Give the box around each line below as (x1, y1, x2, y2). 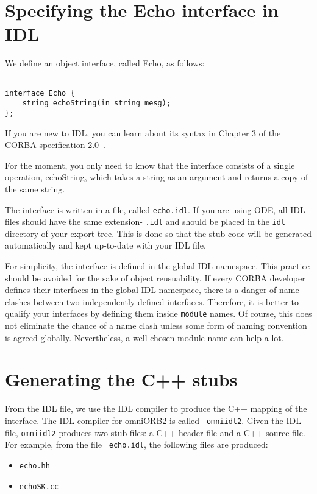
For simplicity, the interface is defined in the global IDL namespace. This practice (5, 259, 310, 272)
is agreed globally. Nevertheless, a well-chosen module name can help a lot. (5, 331, 284, 344)
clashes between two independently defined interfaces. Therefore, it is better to (5, 295, 299, 308)
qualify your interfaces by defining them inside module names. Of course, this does (5, 307, 312, 320)
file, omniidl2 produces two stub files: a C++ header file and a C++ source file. (5, 426, 305, 439)
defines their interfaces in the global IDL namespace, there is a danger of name (5, 283, 299, 296)
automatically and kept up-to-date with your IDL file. (5, 239, 206, 252)
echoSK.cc (19, 482, 59, 491)
